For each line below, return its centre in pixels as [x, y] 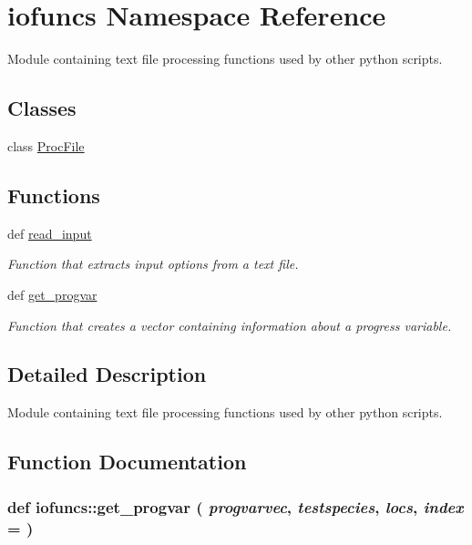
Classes [42, 108]
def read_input [50, 233]
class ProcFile [46, 145]
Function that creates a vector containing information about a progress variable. [230, 325]
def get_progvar [52, 294]
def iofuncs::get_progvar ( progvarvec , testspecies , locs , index [236, 506]
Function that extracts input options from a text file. [153, 264]
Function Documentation [127, 462]
